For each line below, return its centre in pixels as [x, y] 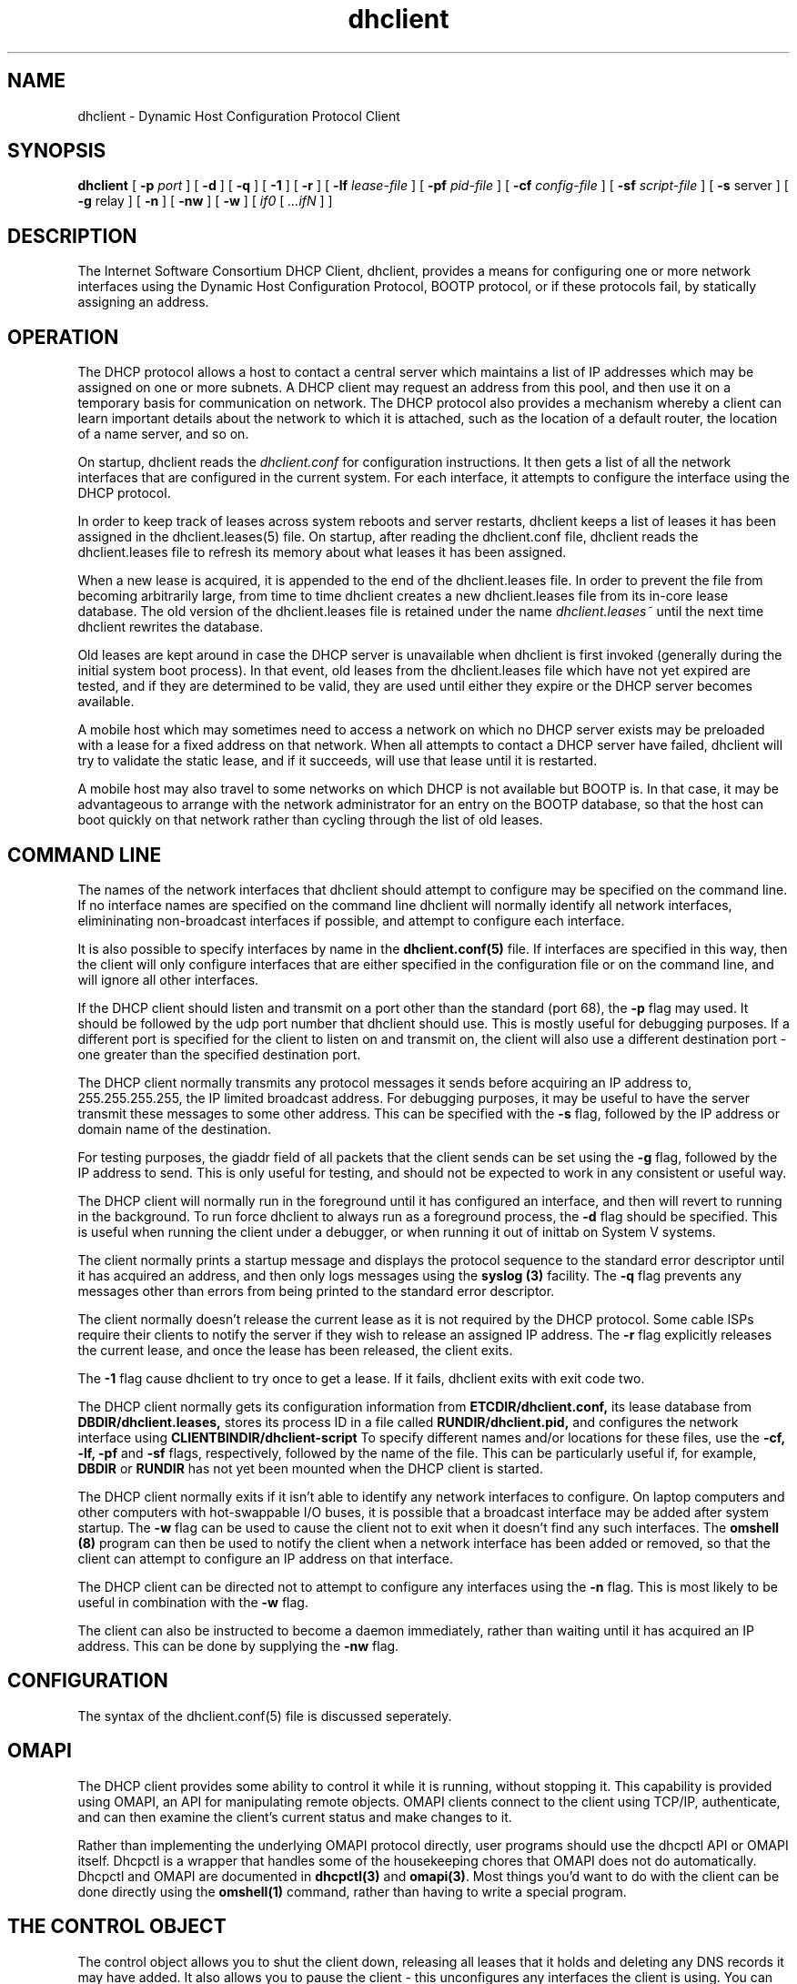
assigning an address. [143, 302]
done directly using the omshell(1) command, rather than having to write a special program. [352, 1891]
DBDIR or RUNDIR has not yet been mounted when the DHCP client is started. [310, 1468]
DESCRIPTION [72, 236]
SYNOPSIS [57, 151]
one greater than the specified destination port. [219, 1054]
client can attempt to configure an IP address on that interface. [265, 1558]
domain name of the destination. [174, 1129]
